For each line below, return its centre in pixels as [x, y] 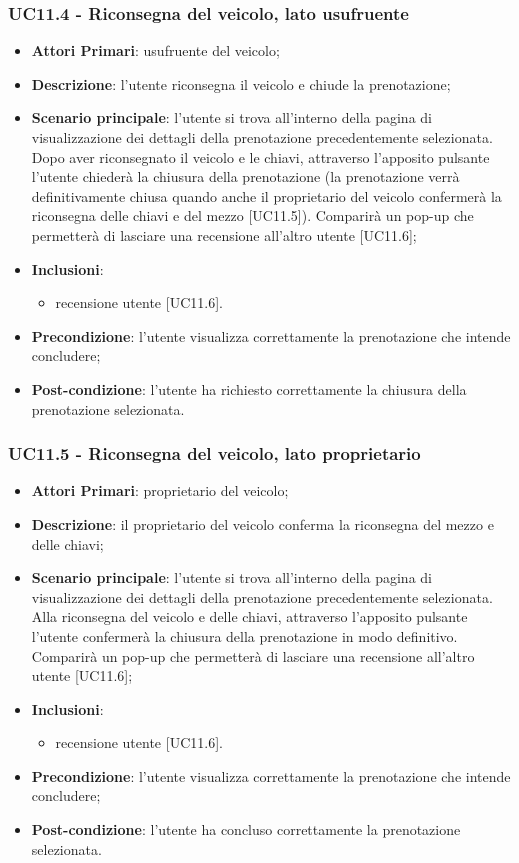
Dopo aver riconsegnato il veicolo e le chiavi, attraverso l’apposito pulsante [260, 156]
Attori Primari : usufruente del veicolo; [155, 50]
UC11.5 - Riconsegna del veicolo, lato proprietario [214, 453]
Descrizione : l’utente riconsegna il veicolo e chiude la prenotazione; [241, 83]
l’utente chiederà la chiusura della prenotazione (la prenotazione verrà [245, 176]
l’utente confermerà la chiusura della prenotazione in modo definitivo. [244, 635]
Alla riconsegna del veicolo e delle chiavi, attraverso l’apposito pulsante [249, 616]
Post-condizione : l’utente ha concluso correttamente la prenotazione [246, 829]
